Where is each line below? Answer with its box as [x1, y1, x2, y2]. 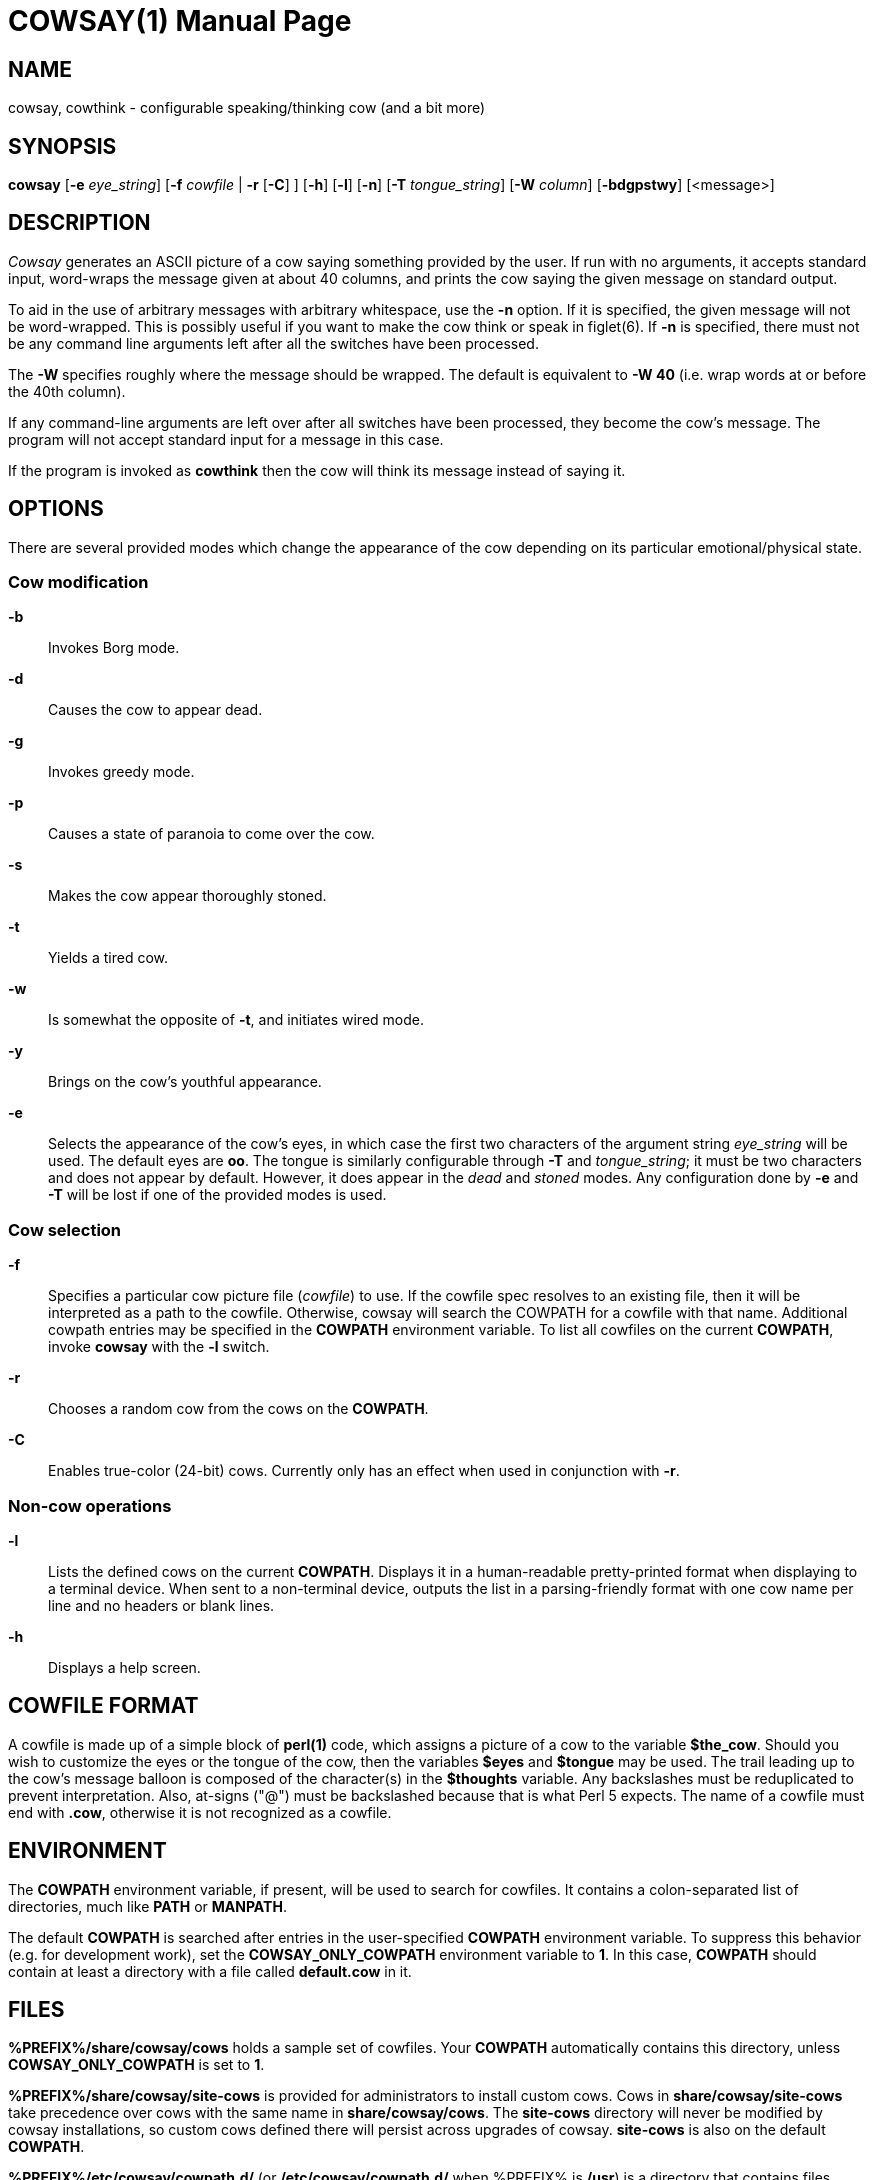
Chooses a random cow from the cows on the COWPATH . [48, 1400, 429, 1418]
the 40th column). [8, 382, 126, 400]
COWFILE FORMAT [8, 1693, 199, 1719]
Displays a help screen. [48, 1658, 201, 1676]
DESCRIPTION [8, 210, 151, 236]
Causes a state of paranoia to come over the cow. [48, 825, 375, 843]
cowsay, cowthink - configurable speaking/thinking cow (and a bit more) [8, 99, 486, 117]
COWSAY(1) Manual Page [8, 4, 352, 38]
